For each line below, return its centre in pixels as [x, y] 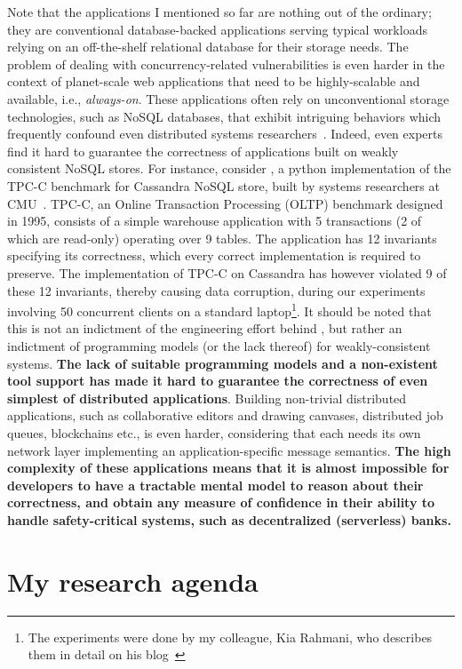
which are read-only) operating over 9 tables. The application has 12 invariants [222, 238]
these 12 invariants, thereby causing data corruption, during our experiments [216, 290]
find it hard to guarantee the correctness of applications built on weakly [203, 151]
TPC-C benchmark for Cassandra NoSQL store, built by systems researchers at [223, 185]
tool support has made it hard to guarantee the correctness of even [218, 381]
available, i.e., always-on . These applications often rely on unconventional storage [228, 98]
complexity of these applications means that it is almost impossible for [228, 468]
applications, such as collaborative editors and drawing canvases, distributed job [225, 415]
